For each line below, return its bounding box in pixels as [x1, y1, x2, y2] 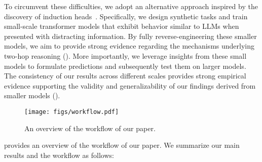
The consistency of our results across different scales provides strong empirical [4, 70, 246, 81]
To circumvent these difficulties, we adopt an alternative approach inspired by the [4, 1, 258, 11]
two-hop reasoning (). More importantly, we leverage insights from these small [4, 50, 247, 61]
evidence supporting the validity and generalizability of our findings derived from [4, 80, 256, 91]
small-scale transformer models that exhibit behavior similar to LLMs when [4, 21, 239, 31]
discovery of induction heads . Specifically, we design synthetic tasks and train [4, 11, 248, 21]
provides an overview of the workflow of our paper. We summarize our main [4, 140, 240, 150]
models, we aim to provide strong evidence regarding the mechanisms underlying [4, 40, 254, 51]
